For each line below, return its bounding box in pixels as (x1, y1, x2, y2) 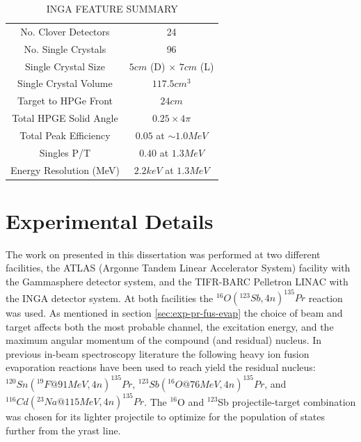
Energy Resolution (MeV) (10, 162, 120, 177)
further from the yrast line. (6, 423, 121, 437)
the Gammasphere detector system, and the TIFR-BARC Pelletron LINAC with (6, 274, 348, 288)
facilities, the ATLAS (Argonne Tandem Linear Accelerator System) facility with (6, 260, 351, 275)
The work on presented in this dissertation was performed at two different (6, 246, 321, 261)
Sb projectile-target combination (218, 394, 356, 409)
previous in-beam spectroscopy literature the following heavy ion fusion (6, 346, 310, 361)
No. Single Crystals (24, 41, 106, 56)
